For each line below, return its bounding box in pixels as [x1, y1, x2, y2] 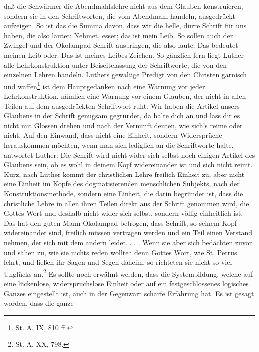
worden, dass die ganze [4, 298, 74, 308]
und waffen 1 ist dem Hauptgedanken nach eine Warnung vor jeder [4, 79, 205, 91]
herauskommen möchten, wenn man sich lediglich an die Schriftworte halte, [4, 139, 234, 150]
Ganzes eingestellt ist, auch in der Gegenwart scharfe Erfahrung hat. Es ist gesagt [4, 288, 254, 298]
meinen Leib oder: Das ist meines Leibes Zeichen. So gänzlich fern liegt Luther [4, 49, 244, 60]
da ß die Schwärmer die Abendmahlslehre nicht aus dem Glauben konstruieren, [4, 1, 243, 11]
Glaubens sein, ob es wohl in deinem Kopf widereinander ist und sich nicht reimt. [4, 159, 253, 170]
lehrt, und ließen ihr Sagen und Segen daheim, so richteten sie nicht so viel [4, 257, 232, 267]
